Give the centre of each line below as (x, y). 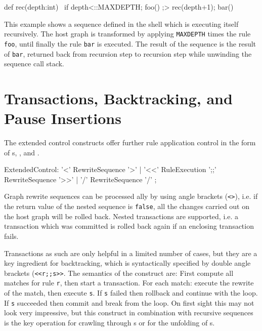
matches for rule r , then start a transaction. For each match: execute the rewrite (129, 283)
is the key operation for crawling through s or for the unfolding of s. (110, 322)
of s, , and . (22, 152)
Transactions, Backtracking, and (118, 98)
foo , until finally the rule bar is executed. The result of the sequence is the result (130, 43)
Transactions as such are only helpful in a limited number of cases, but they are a (131, 253)
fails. (11, 236)
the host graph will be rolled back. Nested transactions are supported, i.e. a (121, 216)
